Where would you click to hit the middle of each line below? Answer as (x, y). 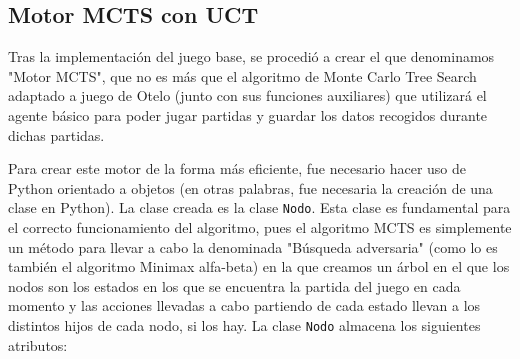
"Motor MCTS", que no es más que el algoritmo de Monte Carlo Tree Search (242, 75)
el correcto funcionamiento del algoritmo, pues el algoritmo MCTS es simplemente (260, 227)
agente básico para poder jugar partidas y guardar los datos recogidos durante (248, 114)
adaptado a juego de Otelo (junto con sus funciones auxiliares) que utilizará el (247, 95)
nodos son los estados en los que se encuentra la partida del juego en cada (234, 285)
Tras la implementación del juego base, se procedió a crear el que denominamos (251, 56)
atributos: (38, 344)
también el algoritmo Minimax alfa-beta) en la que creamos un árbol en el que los (259, 266)
